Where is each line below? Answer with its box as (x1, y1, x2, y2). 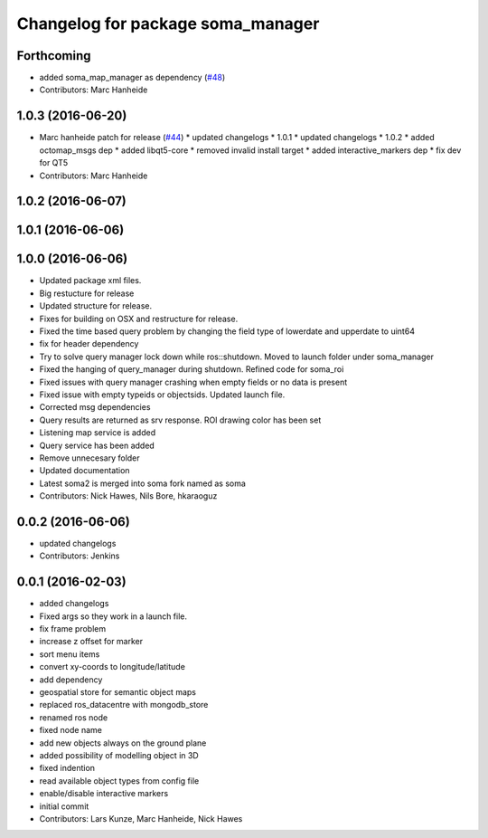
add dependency (39, 674, 103, 685)
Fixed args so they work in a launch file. (39, 611, 188, 622)
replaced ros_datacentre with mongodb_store (39, 700, 209, 710)
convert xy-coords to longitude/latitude (39, 662, 185, 672)
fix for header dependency (39, 338, 139, 349)
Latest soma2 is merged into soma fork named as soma (39, 478, 246, 489)
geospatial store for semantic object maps (39, 687, 196, 698)
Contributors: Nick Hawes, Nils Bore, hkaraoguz (39, 490, 218, 501)
